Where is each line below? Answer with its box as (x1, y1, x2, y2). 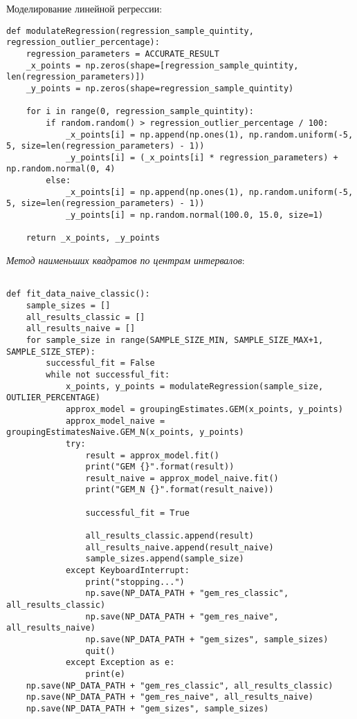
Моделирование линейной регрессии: (6, 1, 163, 15)
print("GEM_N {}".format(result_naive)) (85, 485, 274, 495)
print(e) (85, 669, 125, 679)
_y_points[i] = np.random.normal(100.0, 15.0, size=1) (65, 210, 324, 221)
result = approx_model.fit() (85, 450, 219, 460)
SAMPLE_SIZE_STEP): (6, 346, 95, 357)
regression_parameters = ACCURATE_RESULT (26, 48, 219, 59)
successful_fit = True (85, 507, 190, 518)
